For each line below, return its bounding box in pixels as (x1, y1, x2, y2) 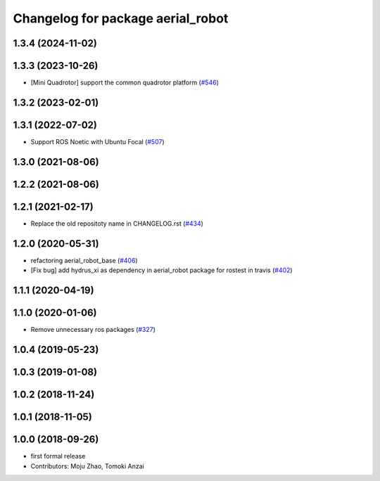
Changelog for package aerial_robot (13, 11, 229, 26)
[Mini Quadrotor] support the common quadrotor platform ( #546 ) (30, 78, 220, 87)
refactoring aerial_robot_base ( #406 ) (30, 256, 138, 264)
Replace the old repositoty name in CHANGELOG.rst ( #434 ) (30, 219, 204, 228)
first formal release (30, 452, 86, 461)
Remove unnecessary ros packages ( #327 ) (30, 326, 156, 334)
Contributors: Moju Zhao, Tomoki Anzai (30, 461, 144, 470)
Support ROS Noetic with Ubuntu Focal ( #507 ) (30, 138, 165, 146)
